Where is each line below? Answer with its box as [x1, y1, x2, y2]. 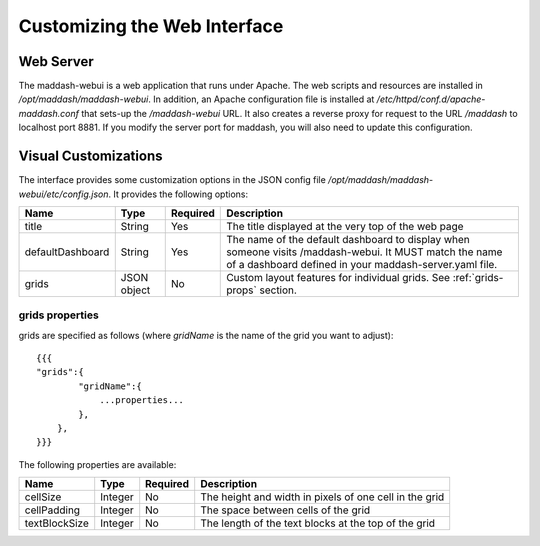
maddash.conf [18, 107, 80, 119]
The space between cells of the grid [200, 503, 371, 517]
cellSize [24, 490, 62, 504]
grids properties [18, 308, 99, 322]
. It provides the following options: [108, 188, 249, 200]
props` [226, 283, 257, 297]
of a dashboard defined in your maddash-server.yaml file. [226, 257, 498, 271]
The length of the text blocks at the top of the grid [200, 516, 435, 530]
